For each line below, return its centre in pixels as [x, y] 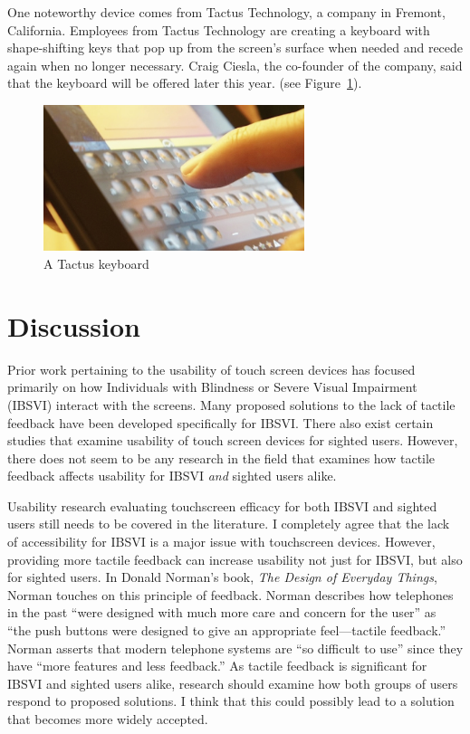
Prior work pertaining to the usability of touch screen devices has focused [211, 369]
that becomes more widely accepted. [108, 719]
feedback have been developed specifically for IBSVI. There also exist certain [221, 422]
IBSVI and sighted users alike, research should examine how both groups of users [233, 683]
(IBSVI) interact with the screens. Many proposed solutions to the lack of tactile [231, 404]
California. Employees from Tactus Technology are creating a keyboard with [219, 29]
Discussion [74, 325]
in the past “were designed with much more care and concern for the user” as [222, 612]
